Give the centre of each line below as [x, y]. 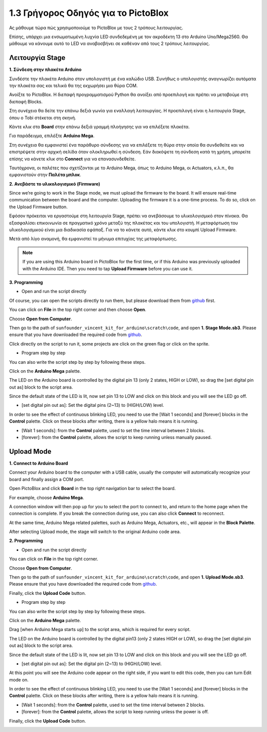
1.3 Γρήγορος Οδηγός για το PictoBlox [89, 13]
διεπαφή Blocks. [26, 101]
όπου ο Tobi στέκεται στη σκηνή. [43, 118]
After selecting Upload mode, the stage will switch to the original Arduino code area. [95, 532]
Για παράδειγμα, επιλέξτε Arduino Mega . [52, 136]
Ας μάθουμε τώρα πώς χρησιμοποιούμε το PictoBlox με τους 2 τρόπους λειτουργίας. [96, 28]
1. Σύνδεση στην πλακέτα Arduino [45, 70]
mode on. [19, 680]
